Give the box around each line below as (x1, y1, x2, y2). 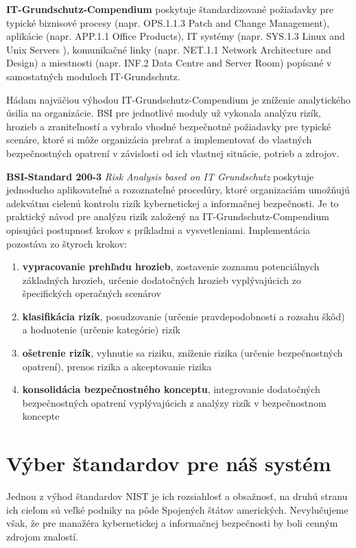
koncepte (22, 409, 60, 423)
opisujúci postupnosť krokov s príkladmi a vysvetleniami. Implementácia (6, 222, 311, 237)
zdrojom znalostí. (6, 529, 79, 543)
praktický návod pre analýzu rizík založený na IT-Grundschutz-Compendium (6, 209, 329, 224)
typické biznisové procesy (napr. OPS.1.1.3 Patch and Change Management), (6, 15, 330, 29)
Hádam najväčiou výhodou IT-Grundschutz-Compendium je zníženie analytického (6, 92, 351, 106)
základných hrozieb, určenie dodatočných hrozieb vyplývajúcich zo (22, 272, 301, 287)
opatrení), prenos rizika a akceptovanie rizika (22, 359, 212, 373)
